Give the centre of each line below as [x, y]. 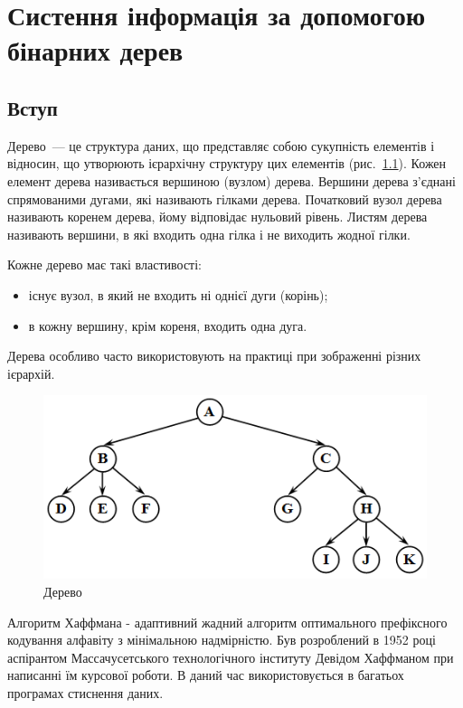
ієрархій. [31, 373]
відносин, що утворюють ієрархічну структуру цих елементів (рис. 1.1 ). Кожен [227, 163]
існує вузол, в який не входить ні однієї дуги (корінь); [178, 294]
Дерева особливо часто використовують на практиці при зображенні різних [214, 356]
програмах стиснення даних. [85, 692]
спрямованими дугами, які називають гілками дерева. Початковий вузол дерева [225, 198]
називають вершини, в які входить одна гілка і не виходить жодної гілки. [209, 234]
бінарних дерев [95, 50]
